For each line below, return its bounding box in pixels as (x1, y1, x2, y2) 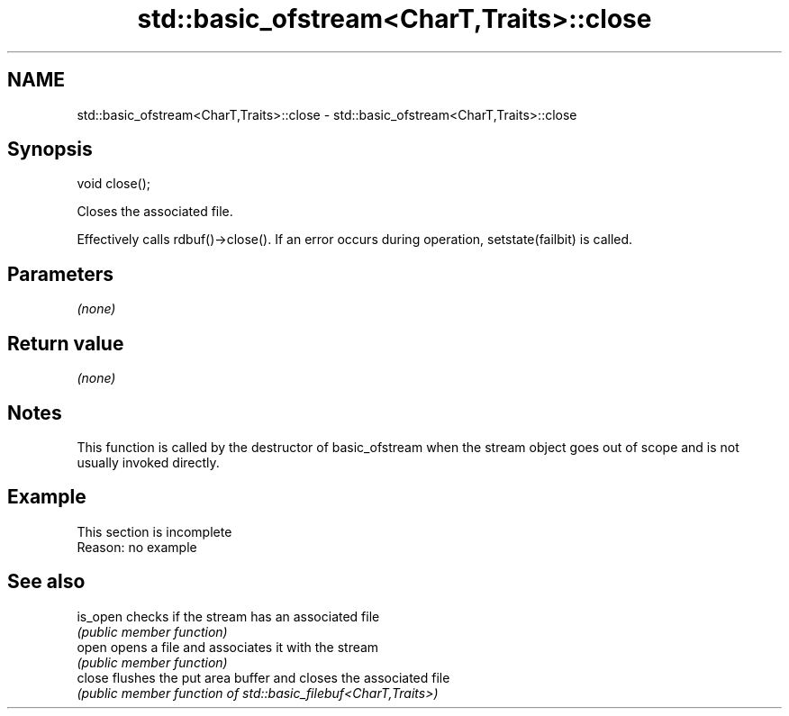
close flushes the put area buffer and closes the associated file (77, 669, 450, 685)
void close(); (77, 176, 151, 192)
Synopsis (7, 138, 93, 161)
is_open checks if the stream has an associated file (77, 608, 380, 624)
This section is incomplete (77, 523, 232, 539)
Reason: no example (77, 539, 197, 555)
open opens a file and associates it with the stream (77, 639, 379, 655)
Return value (7, 331, 124, 355)
